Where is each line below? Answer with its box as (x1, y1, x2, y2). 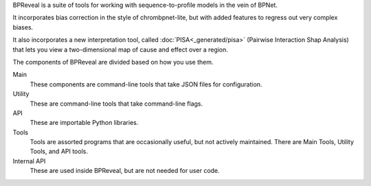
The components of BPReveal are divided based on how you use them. (12, 58, 214, 66)
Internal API (12, 156, 46, 165)
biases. (12, 23, 34, 31)
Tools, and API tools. (30, 148, 89, 156)
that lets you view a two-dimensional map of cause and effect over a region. (12, 45, 228, 54)
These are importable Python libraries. (30, 119, 139, 127)
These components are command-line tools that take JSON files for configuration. (30, 80, 262, 89)
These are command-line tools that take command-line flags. (30, 100, 203, 108)
